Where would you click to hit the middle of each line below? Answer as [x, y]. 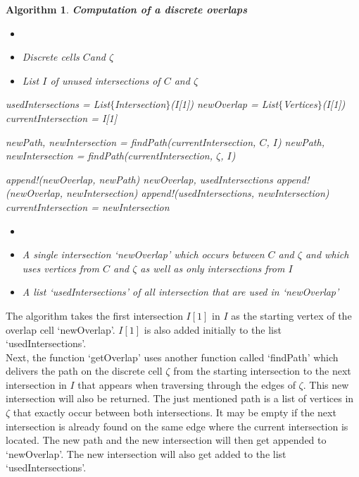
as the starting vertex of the [291, 315]
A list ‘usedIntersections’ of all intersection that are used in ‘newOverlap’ [181, 292]
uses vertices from [61, 268]
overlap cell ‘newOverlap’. [61, 329]
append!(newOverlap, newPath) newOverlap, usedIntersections [139, 179]
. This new [326, 384]
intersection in [36, 384]
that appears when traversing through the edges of [187, 384]
